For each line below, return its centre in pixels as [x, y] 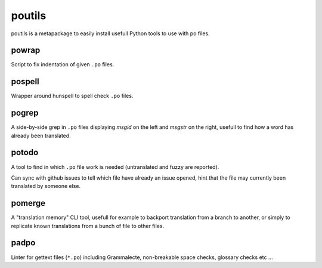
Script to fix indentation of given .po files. [63, 64]
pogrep [25, 113]
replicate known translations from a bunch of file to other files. [87, 226]
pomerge [28, 203]
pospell [25, 81]
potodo [25, 153]
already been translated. [41, 135]
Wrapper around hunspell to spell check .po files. [72, 96]
